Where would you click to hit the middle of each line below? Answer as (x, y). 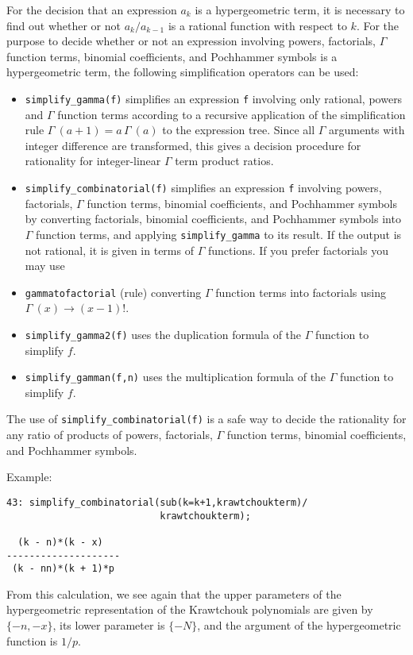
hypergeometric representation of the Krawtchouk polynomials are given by (190, 609)
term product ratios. (224, 161)
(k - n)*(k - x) (60, 542)
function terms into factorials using (301, 292)
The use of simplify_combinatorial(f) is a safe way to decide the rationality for (206, 419)
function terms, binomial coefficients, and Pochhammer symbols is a (172, 56)
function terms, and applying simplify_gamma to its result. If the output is (219, 234)
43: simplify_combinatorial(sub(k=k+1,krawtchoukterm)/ (157, 502)
